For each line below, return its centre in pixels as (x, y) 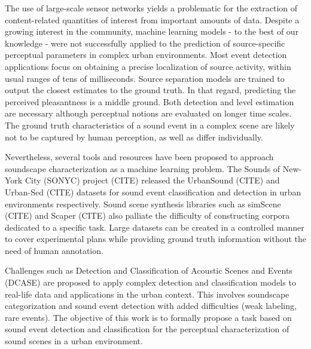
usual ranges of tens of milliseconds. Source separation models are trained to (145, 78)
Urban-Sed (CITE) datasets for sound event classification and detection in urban (153, 192)
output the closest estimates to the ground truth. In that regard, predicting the (150, 90)
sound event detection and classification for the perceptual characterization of (147, 329)
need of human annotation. (54, 250)
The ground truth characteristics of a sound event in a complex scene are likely (150, 125)
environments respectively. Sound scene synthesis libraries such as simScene (143, 203)
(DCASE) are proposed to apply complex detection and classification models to (150, 282)
